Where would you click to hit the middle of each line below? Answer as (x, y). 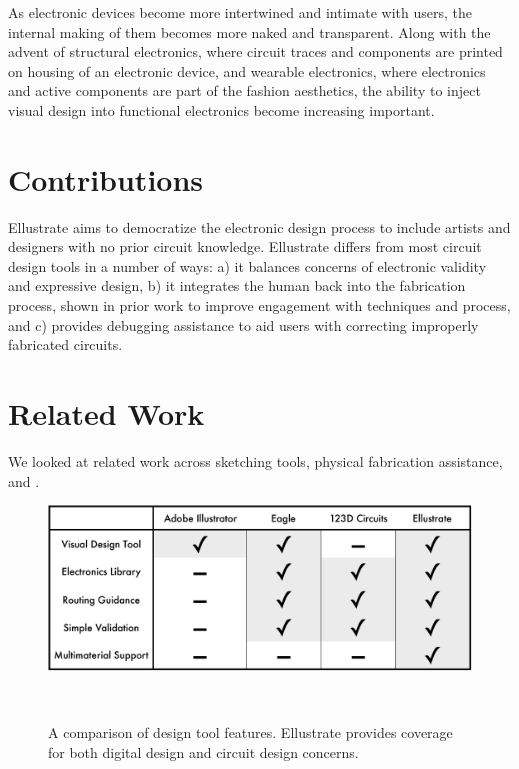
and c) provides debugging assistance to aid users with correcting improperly (243, 324)
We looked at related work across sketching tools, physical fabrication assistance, (255, 460)
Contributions (106, 178)
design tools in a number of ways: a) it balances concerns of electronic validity (247, 265)
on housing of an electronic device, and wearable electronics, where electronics (247, 70)
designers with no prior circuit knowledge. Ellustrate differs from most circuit (245, 246)
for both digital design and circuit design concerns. (203, 751)
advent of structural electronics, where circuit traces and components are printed (255, 51)
